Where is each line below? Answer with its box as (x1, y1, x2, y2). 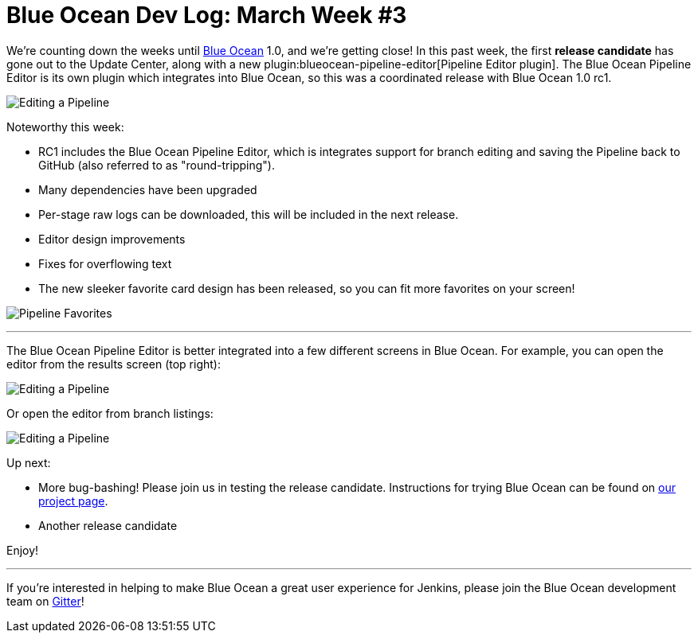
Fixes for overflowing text (38, 256, 172, 271)
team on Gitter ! (6, 594, 84, 608)
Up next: (6, 455, 51, 470)
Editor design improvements (38, 232, 186, 246)
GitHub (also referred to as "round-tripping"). (38, 158, 275, 172)
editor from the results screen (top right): (6, 357, 221, 371)
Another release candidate (38, 518, 178, 532)
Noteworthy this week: (6, 119, 124, 134)
